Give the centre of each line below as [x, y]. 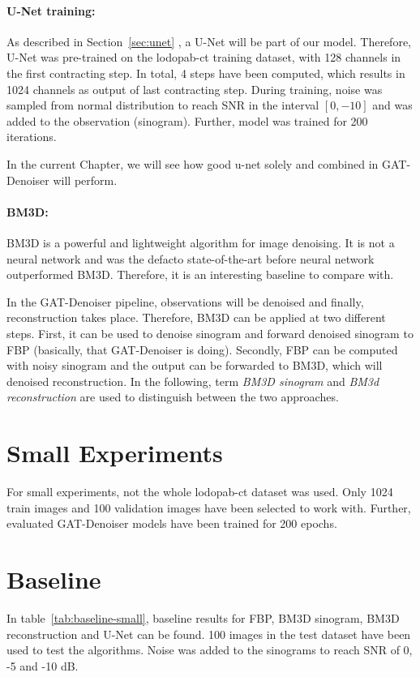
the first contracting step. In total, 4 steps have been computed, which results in [206, 73]
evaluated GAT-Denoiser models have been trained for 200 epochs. [172, 523]
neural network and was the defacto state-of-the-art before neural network [191, 258]
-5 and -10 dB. [43, 665]
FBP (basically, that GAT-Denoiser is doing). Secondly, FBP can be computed [202, 349]
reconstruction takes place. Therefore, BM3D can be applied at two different [196, 317]
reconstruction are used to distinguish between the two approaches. [173, 397]
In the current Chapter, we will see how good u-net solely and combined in [193, 163]
